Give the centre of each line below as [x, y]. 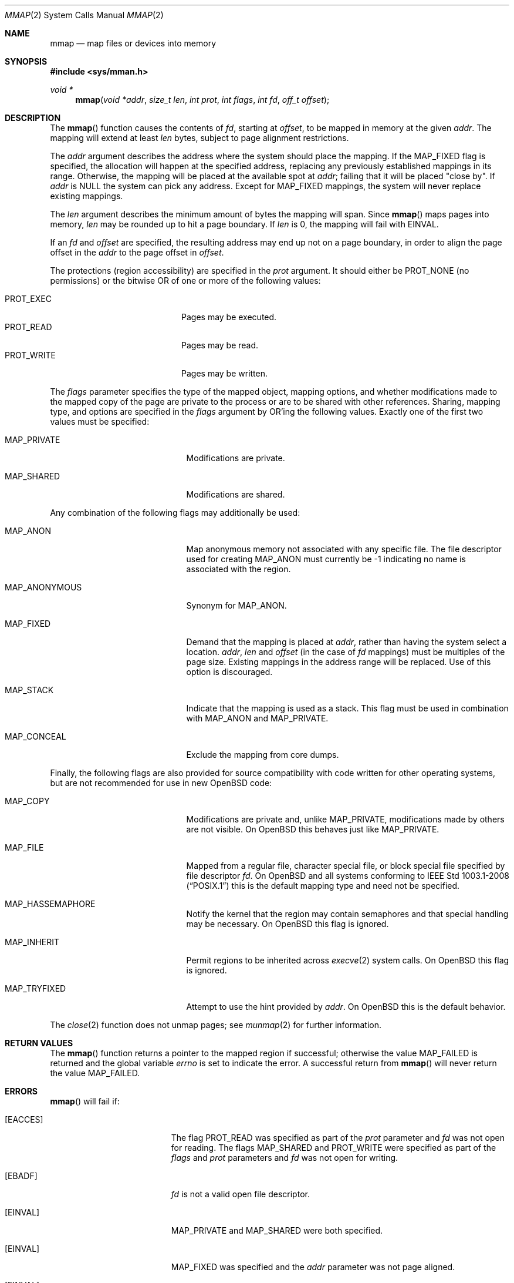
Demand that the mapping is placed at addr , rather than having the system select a [346, 642]
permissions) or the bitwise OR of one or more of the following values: [185, 281]
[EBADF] [21, 1176]
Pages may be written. [225, 373]
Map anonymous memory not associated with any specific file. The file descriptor [344, 549]
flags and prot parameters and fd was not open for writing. [285, 1158]
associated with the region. [239, 569]
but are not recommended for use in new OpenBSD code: [161, 783]
